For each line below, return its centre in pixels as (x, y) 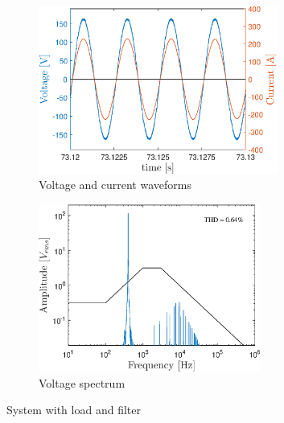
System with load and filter (74, 410)
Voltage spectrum (82, 382)
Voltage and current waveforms (115, 185)
